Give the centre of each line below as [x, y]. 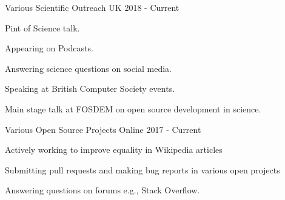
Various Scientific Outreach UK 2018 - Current [92, 7]
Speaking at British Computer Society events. [90, 89]
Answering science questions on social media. [88, 68]
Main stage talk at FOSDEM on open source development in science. [133, 108]
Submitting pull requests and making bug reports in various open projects [142, 169]
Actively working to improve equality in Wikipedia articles [114, 150]
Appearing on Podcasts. [49, 48]
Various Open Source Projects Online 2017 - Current [103, 129]
